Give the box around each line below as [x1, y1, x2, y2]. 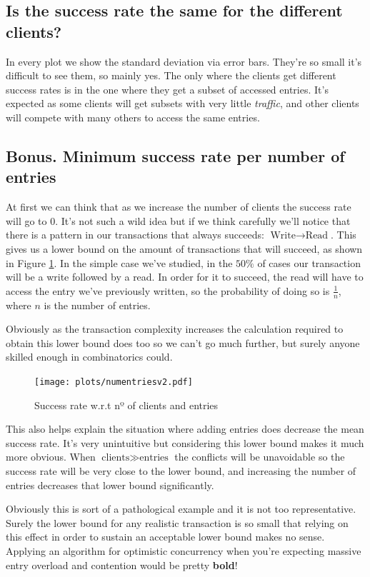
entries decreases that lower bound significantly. [6, 477, 214, 492]
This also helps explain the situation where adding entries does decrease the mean [6, 421, 364, 436]
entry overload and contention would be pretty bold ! [6, 557, 238, 572]
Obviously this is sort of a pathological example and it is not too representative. [6, 501, 356, 516]
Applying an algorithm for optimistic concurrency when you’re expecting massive [6, 543, 361, 558]
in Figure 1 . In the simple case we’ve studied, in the [6, 255, 233, 270]
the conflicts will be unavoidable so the [174, 449, 345, 464]
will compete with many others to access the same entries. [6, 109, 260, 124]
